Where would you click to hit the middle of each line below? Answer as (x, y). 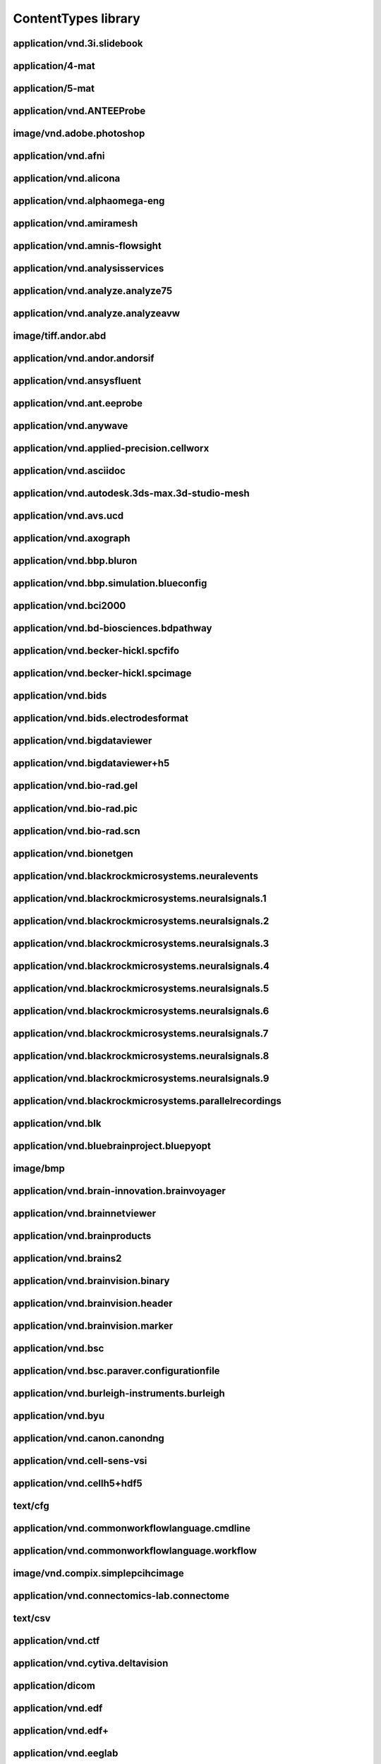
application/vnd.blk (57, 1123)
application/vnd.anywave (71, 426)
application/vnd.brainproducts (82, 1236)
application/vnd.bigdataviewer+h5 (91, 763)
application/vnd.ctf (56, 1641)
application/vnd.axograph (72, 539)
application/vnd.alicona (67, 179)
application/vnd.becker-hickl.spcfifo (96, 651)
